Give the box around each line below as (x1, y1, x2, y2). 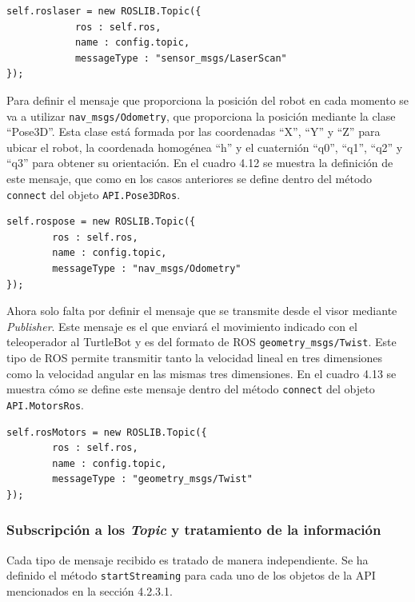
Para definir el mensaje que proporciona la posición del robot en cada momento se (6, 91, 409, 108)
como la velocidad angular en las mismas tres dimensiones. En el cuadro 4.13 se (6, 365, 397, 381)
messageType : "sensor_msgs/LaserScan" (74, 52, 287, 64)
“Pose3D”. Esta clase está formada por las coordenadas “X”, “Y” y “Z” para (6, 123, 381, 140)
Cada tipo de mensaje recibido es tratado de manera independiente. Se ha (6, 551, 369, 568)
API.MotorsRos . (6, 396, 84, 413)
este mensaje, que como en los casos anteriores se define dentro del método (6, 170, 373, 186)
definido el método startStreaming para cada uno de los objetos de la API (6, 567, 376, 584)
